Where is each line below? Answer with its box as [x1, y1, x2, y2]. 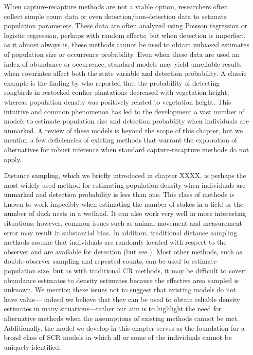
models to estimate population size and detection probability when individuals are [4, 116, 249, 126]
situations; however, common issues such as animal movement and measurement [4, 218, 242, 228]
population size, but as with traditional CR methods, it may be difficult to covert [4, 266, 247, 276]
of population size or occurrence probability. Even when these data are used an [4, 49, 239, 59]
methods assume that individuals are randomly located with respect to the [4, 237, 227, 247]
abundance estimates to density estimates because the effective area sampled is [4, 275, 239, 285]
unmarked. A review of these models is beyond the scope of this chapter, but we [4, 125, 243, 135]
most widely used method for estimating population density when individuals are [4, 179, 246, 190]
